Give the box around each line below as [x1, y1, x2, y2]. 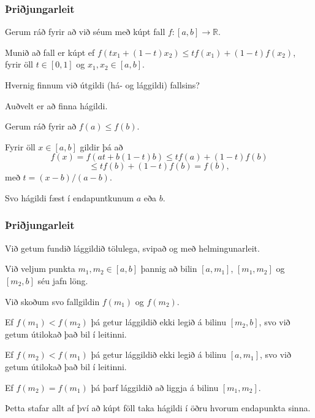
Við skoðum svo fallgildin [5, 295, 100, 308]
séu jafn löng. [37, 274, 88, 287]
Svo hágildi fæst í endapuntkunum [5, 191, 134, 204]
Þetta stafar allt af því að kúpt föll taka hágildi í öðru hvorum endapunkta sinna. [5, 401, 311, 414]
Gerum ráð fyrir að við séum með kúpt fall [5, 25, 165, 38]
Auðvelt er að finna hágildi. [5, 99, 108, 112]
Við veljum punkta [5, 262, 75, 275]
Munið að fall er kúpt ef [5, 45, 95, 58]
